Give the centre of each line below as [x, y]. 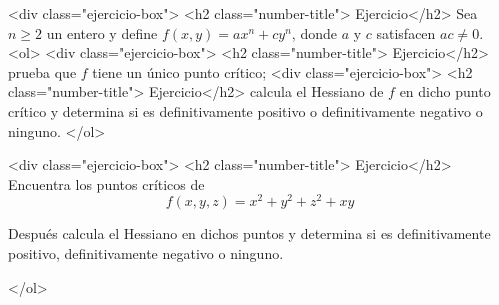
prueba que [42, 71]
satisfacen [406, 32]
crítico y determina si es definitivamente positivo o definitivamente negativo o [245, 110]
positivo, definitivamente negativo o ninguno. [146, 253]
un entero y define [102, 32]
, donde [314, 32]
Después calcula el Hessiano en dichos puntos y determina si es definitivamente [249, 233]
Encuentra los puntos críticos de [106, 183]
